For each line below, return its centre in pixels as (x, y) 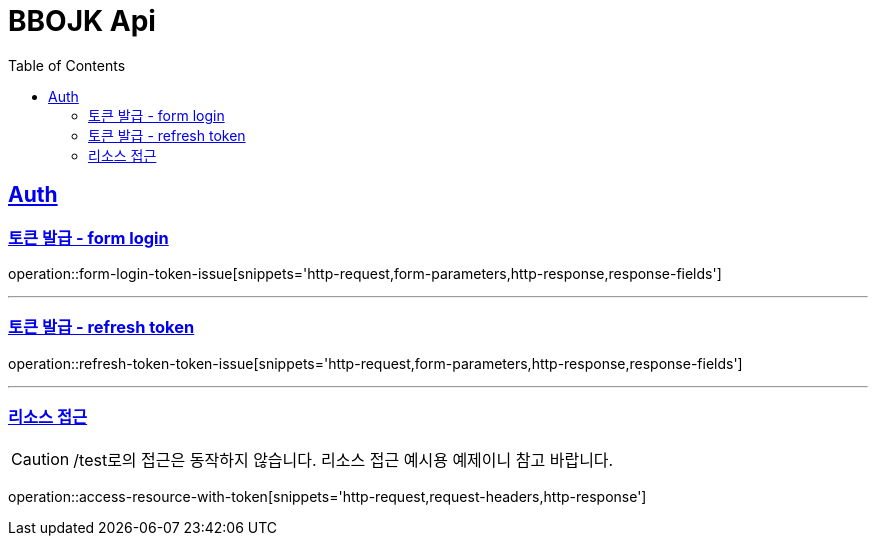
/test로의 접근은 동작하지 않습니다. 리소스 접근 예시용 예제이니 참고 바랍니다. (343, 460)
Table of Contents (67, 65)
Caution (40, 459)
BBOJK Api (82, 21)
